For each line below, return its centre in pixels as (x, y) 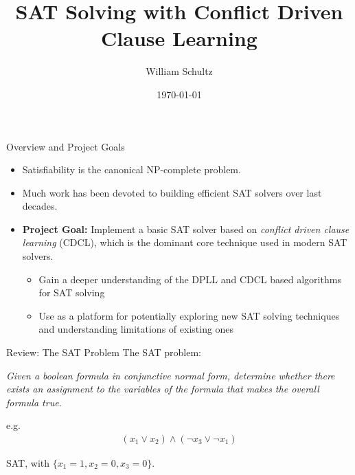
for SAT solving (72, 292)
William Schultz (179, 71)
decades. (40, 206)
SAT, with (28, 463)
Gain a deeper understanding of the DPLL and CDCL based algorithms (190, 279)
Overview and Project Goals (66, 146)
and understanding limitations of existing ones (136, 329)
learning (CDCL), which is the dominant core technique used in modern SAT (185, 242)
